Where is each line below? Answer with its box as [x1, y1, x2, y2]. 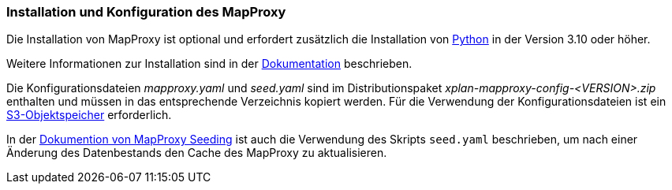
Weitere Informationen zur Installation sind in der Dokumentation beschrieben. [6, 57, 413, 71]
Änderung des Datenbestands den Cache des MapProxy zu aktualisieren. [6, 146, 387, 160]
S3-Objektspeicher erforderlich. [6, 108, 172, 122]
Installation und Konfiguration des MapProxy [6, 4, 286, 20]
